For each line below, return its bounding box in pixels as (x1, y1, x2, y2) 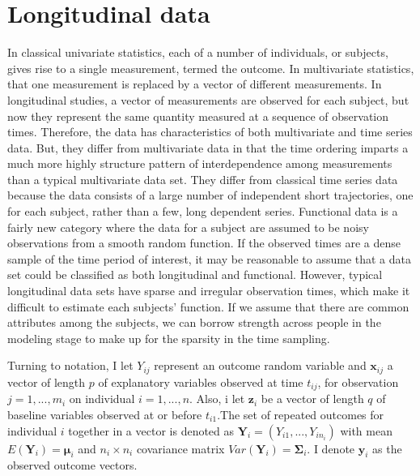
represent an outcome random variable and (154, 357, 367, 374)
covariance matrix (136, 440, 225, 457)
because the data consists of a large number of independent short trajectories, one (7, 187, 414, 204)
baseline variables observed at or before (7, 405, 202, 422)
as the (372, 440, 402, 457)
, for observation (317, 373, 399, 390)
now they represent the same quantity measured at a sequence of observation (7, 107, 389, 124)
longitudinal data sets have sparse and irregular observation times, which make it (7, 282, 410, 299)
